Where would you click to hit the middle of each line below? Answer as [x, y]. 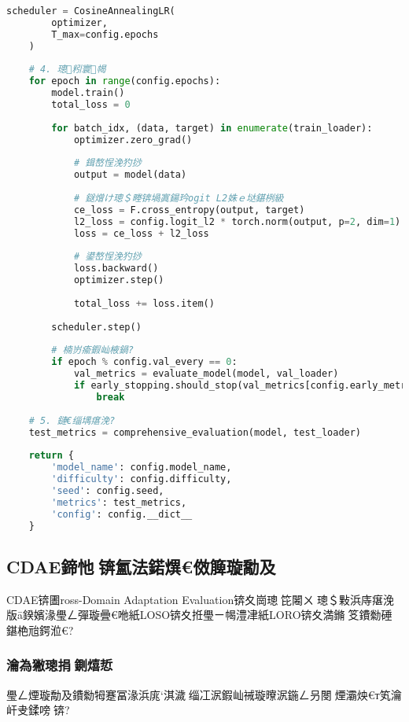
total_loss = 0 [91, 105]
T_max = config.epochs [105, 34]
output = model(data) [130, 175]
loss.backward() [116, 269]
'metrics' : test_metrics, [119, 502]
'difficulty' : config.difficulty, [142, 479]
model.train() [88, 93]
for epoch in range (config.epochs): [125, 81]
